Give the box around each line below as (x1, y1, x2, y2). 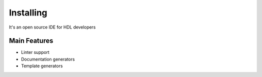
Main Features (9, 37, 53, 45)
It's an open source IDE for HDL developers (9, 24, 96, 30)
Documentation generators (21, 56, 75, 62)
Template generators (21, 63, 63, 69)
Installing (9, 7, 48, 18)
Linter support (21, 49, 49, 55)
